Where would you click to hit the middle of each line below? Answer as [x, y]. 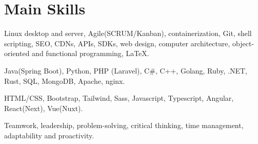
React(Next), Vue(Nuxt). [44, 108]
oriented [17, 53]
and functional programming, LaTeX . [91, 53]
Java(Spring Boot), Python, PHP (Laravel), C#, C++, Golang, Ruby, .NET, [126, 70]
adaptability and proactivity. [49, 135]
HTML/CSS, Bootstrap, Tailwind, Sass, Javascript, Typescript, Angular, [119, 98]
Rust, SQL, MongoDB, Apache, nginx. [65, 80]
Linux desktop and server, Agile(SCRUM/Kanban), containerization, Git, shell [128, 33]
